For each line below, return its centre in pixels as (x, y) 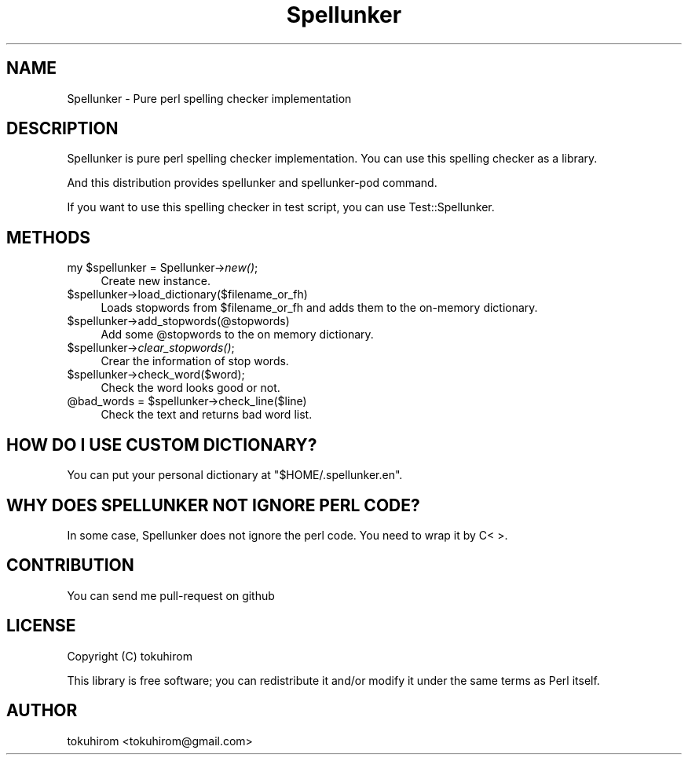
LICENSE (41, 626)
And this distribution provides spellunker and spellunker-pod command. (252, 183)
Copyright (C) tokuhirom (130, 656)
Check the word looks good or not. (190, 388)
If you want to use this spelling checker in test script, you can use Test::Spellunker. (281, 207)
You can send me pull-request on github (171, 595)
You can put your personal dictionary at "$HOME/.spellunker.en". (235, 475)
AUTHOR (42, 711)
